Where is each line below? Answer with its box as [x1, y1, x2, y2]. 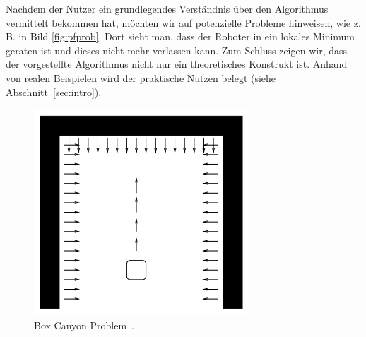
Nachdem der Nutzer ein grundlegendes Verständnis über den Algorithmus [6, 1, 329, 16]
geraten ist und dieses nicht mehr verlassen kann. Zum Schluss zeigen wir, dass [6, 42, 348, 57]
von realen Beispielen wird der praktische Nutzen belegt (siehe [6, 70, 276, 85]
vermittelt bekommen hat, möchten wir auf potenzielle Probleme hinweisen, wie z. [6, 15, 361, 30]
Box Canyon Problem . [34, 317, 135, 332]
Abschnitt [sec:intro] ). [6, 84, 102, 99]
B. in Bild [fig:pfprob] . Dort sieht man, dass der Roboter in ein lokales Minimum [6, 29, 355, 44]
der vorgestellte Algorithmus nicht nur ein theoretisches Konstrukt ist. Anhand [6, 57, 348, 71]
